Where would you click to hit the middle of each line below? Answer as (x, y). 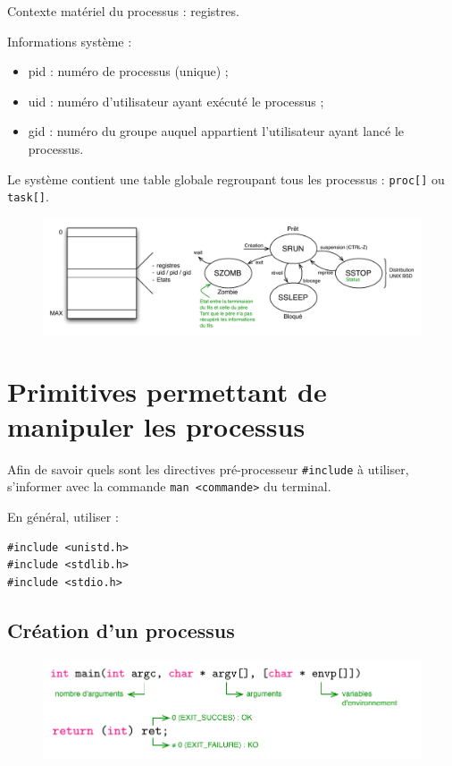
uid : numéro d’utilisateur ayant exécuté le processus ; (176, 101)
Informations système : (70, 41)
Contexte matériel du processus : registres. (123, 11)
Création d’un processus (121, 630)
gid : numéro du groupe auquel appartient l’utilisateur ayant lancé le (216, 131)
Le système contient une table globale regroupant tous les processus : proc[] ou (226, 179)
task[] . (28, 196)
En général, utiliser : (63, 517)
